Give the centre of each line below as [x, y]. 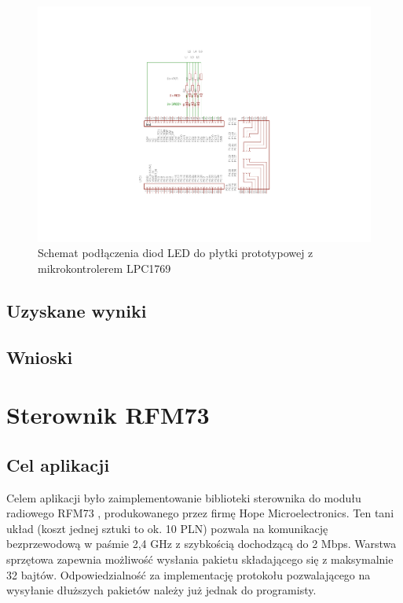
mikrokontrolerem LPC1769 [104, 268]
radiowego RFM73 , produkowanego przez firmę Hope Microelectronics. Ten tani [200, 513]
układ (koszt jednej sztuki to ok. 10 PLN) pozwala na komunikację [167, 528]
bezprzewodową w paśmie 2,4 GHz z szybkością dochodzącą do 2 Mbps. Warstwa [201, 544]
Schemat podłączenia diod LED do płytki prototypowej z [176, 253]
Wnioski [40, 357]
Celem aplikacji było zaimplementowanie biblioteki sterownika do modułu [184, 497]
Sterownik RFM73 [108, 415]
